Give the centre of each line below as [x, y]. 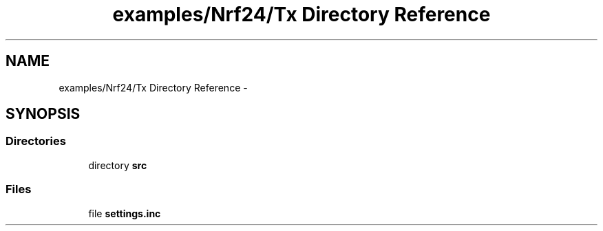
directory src [118, 165]
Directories [36, 141]
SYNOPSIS [43, 114]
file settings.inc [125, 213]
